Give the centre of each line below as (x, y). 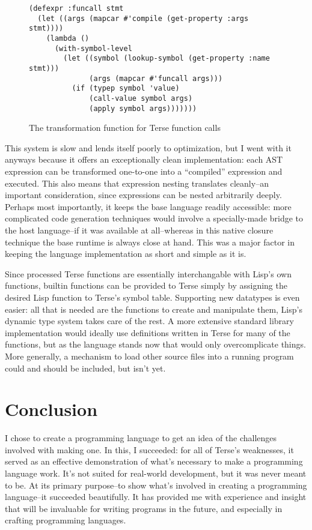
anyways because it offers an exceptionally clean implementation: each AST (144, 159)
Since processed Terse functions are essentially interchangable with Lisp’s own (148, 273)
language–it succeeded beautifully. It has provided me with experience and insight (156, 497)
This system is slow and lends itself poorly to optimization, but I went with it (148, 147)
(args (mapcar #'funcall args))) (156, 78)
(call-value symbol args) (141, 98)
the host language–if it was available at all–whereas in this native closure (139, 230)
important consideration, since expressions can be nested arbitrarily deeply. (143, 195)
